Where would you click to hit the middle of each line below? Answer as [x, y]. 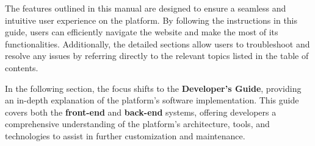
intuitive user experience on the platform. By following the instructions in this [151, 20]
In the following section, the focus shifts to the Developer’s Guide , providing [153, 88]
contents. [22, 67]
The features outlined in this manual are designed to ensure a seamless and [146, 8]
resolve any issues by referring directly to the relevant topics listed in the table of [157, 56]
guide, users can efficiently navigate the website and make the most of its [142, 32]
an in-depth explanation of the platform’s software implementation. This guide [152, 100]
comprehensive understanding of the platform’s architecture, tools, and [137, 124]
